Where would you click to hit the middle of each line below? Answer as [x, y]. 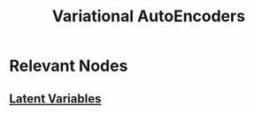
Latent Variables [55, 99]
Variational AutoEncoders [149, 16]
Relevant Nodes [69, 66]
